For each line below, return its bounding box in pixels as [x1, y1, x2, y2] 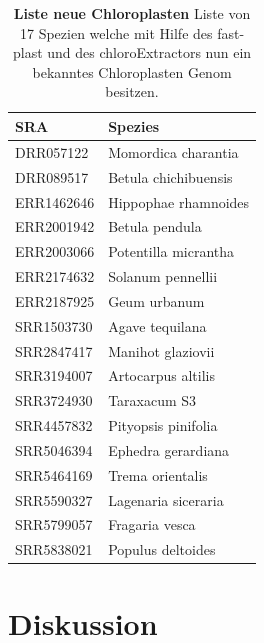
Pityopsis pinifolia [108, 415, 218, 436]
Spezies [108, 115, 160, 136]
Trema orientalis [108, 464, 208, 485]
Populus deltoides [108, 539, 216, 560]
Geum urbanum [108, 290, 205, 311]
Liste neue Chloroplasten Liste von [13, 3, 251, 23]
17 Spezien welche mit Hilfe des [19, 22, 213, 43]
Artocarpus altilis [108, 365, 215, 386]
